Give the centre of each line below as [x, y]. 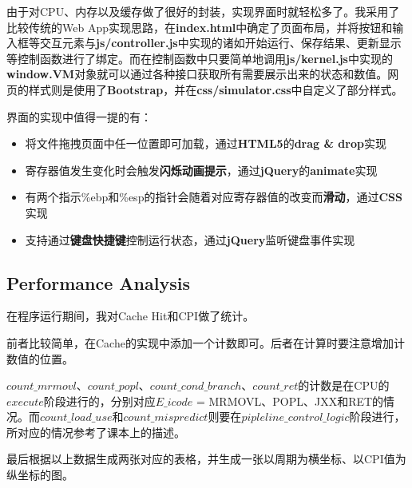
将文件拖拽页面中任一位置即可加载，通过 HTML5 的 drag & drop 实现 [206, 143]
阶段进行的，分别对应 [99, 401]
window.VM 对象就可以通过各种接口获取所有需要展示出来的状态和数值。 [197, 74]
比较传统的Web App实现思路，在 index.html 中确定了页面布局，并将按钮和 [200, 27]
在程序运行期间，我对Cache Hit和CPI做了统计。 [131, 316]
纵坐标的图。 [40, 475]
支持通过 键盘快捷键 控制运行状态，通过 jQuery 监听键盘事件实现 [190, 239]
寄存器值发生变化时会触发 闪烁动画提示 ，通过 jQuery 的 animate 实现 [201, 170]
